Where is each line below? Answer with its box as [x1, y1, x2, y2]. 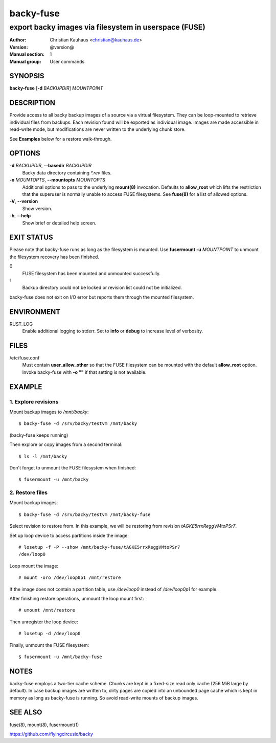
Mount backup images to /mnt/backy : [9, 409, 89, 415]
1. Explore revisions [9, 398, 59, 405]
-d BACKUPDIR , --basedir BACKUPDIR [9, 163, 92, 169]
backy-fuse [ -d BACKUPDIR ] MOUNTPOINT [9, 85, 103, 92]
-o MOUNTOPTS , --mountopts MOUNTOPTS [9, 177, 106, 183]
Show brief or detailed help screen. [22, 220, 97, 226]
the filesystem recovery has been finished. [9, 254, 100, 260]
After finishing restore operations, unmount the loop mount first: [9, 595, 144, 601]
